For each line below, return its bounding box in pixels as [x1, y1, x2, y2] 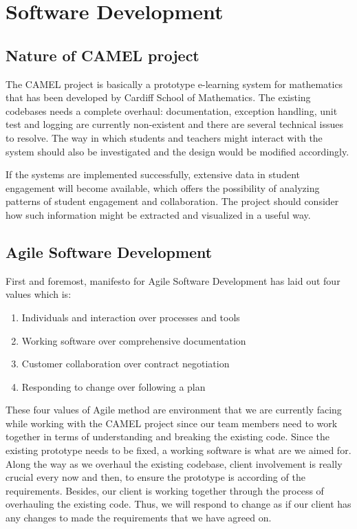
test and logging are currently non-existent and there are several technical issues [6, 117, 344, 131]
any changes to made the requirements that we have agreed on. [6, 510, 272, 525]
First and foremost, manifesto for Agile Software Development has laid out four [6, 273, 340, 288]
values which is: [6, 287, 72, 301]
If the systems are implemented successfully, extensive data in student [6, 167, 300, 182]
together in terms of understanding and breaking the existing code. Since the [6, 429, 329, 444]
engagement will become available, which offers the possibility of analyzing [6, 180, 320, 195]
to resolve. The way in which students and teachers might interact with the [6, 130, 323, 144]
